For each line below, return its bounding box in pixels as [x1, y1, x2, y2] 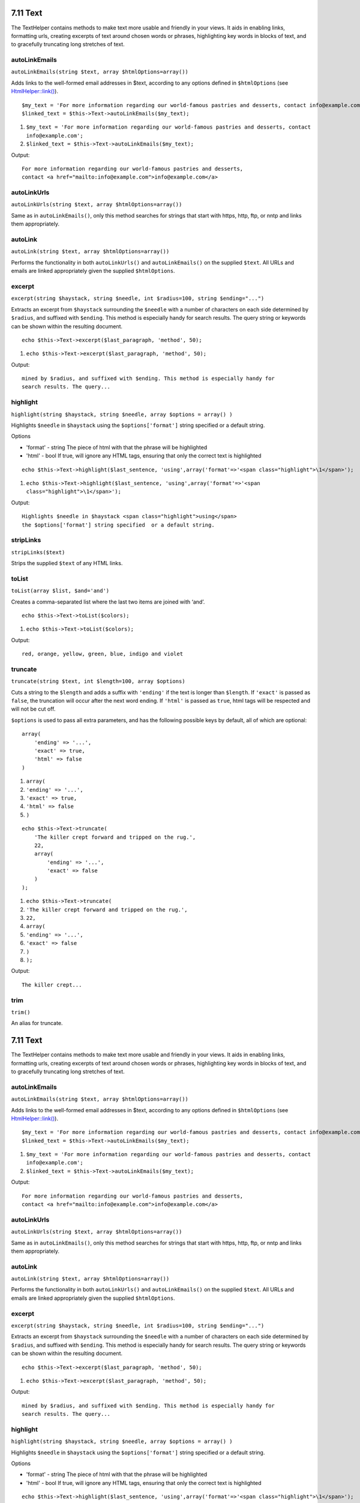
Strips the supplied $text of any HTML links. [11, 560, 123, 567]
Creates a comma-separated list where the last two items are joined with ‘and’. [11, 598, 205, 605]
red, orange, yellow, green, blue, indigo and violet [22, 650, 183, 658]
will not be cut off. [11, 705, 56, 712]
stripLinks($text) [11, 549, 65, 556]
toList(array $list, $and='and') [11, 587, 110, 595]
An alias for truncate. [11, 1020, 63, 1027]
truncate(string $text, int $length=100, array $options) [11, 678, 185, 685]
